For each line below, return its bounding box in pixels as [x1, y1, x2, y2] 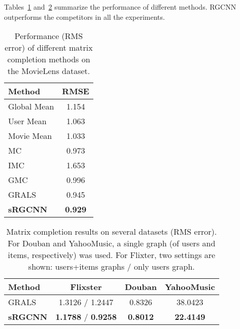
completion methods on [7, 53, 90, 65]
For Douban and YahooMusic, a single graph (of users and [8, 237, 216, 249]
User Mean [8, 115, 47, 127]
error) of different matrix [5, 42, 93, 54]
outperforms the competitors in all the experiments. [4, 11, 165, 22]
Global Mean [8, 100, 54, 113]
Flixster [70, 281, 102, 293]
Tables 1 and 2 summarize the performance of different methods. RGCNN [4, 2, 236, 12]
